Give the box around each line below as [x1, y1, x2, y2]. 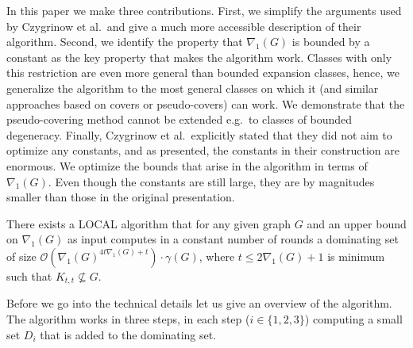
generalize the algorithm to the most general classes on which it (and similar [6, 79, 379, 96]
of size [6, 247, 37, 264]
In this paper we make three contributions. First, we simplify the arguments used [6, 2, 402, 18]
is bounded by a [291, 33, 370, 50]
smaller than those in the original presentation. [6, 189, 235, 205]
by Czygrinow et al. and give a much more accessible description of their [6, 17, 361, 34]
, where [199, 247, 235, 264]
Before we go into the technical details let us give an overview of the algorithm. [6, 295, 392, 312]
